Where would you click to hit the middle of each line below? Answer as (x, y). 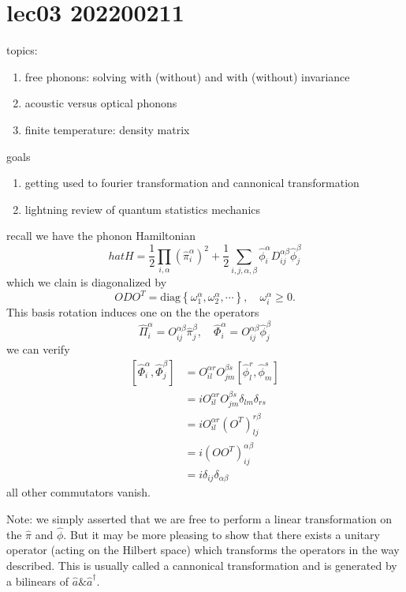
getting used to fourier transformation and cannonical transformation (192, 183)
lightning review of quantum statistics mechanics (143, 209)
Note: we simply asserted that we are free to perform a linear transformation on (199, 518)
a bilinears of (38, 581)
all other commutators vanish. (79, 492)
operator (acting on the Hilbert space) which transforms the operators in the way (203, 550)
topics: (22, 50)
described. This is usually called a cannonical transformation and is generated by (202, 565)
